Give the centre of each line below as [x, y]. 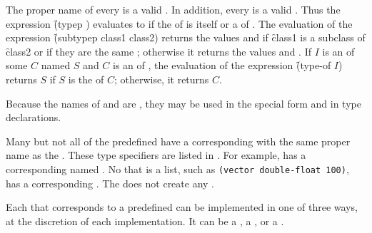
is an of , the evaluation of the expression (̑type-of [222, 65]
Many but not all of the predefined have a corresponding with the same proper [178, 141]
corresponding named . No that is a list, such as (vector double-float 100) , [177, 169]
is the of [86, 79]
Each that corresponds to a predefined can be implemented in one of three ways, [182, 207]
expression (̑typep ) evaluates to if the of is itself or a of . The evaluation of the [179, 23]
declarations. [34, 117]
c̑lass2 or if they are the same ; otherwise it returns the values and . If [159, 51]
